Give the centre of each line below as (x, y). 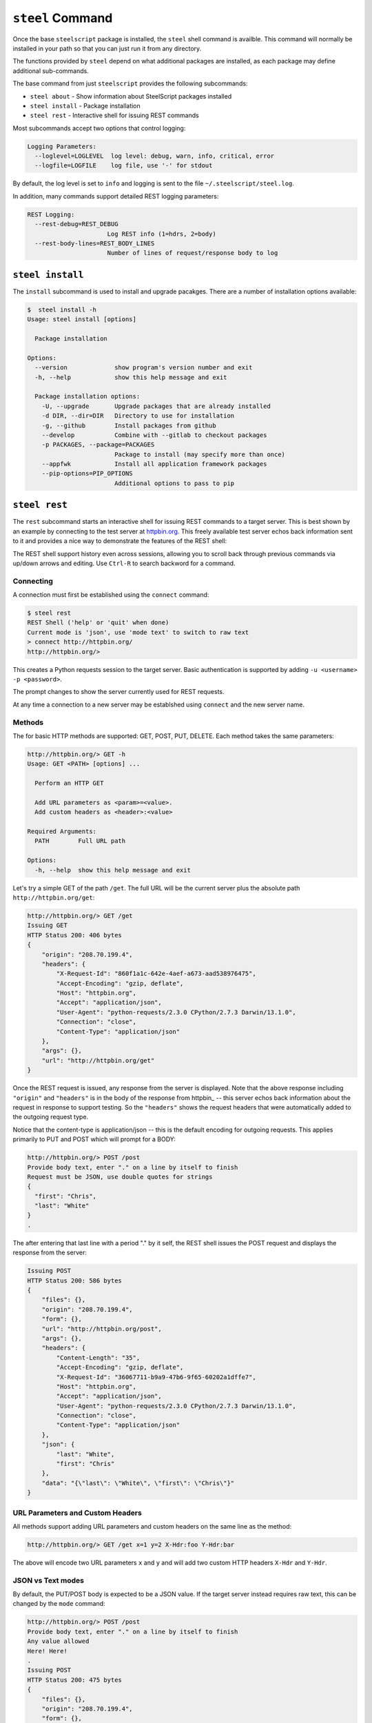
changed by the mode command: (59, 1604)
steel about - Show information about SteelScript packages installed (131, 96)
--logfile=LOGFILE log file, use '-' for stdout (124, 166)
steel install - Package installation (85, 105)
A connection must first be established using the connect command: (111, 595)
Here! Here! (48, 1651)
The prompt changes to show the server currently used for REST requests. (118, 692)
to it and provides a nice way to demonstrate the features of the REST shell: (120, 541)
